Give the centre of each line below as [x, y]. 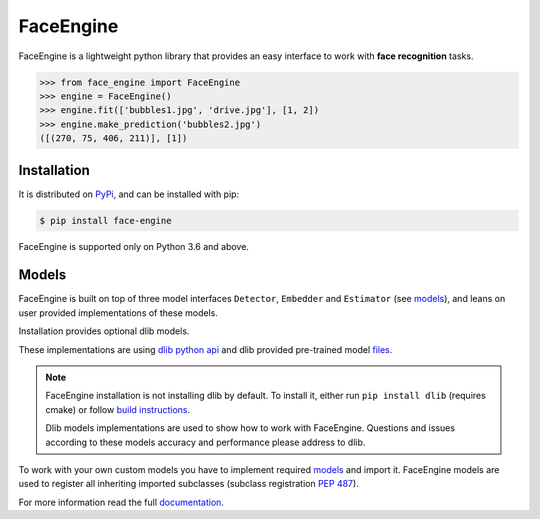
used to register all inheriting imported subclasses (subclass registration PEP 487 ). [188, 484]
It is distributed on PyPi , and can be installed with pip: [129, 194]
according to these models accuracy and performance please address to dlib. [205, 442]
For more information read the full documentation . [121, 502]
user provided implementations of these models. [118, 312]
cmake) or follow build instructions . [118, 409]
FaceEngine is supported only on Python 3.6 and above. [134, 246]
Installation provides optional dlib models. [104, 331]
